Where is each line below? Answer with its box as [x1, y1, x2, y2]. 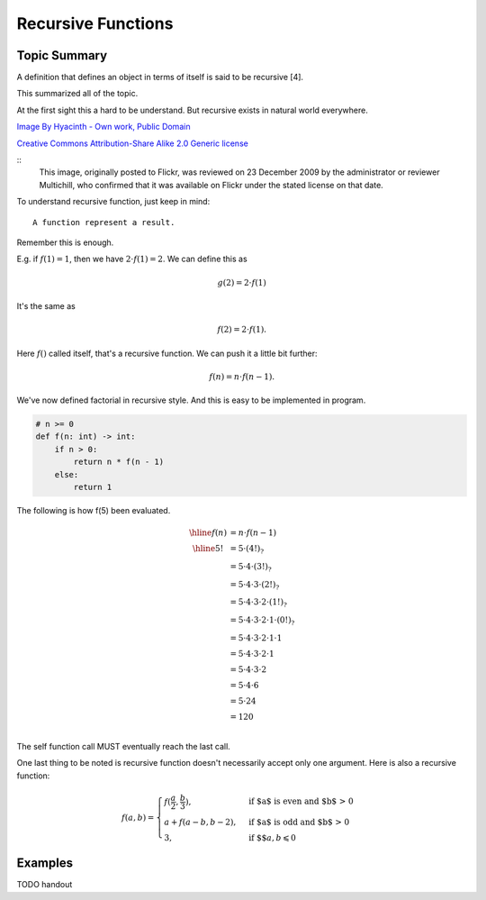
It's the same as [16, 300, 76, 311]
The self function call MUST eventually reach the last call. [16, 741, 231, 751]
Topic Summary [16, 48, 108, 63]
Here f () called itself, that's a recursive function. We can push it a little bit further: [16, 348, 319, 359]
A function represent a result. [32, 217, 175, 227]
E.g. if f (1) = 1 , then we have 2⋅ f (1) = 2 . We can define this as [16, 253, 247, 265]
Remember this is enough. [16, 237, 114, 248]
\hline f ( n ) [189, 528, 228, 538]
